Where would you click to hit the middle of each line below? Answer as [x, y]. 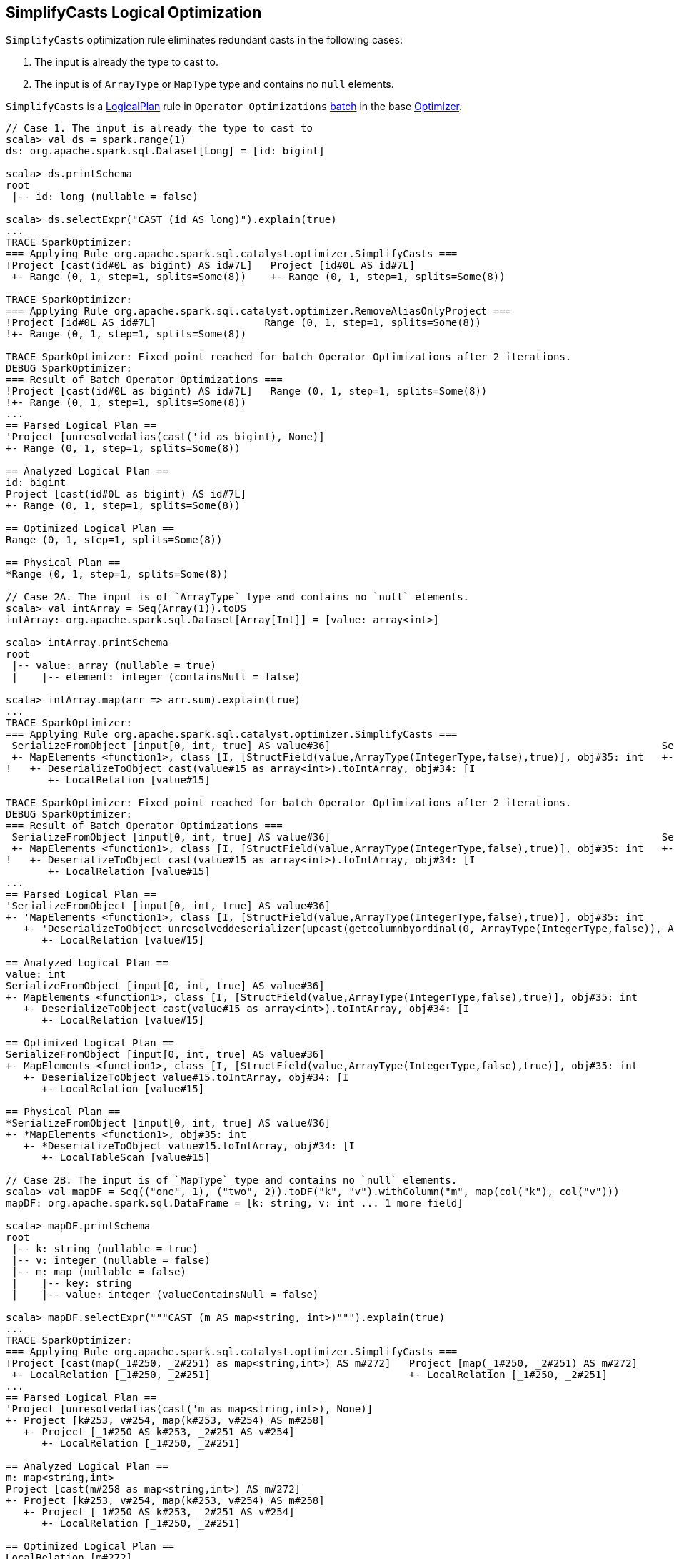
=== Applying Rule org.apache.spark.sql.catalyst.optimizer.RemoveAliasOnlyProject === [259, 311]
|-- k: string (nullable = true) [105, 1249]
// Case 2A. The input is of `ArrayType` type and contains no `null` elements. [238, 597]
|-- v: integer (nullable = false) [111, 1261]
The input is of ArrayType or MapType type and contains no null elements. [214, 84]
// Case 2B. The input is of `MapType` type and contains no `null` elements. [232, 1181]
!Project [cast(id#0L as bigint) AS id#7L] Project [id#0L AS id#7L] [211, 266]
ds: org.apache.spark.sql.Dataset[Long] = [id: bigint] [165, 151]
